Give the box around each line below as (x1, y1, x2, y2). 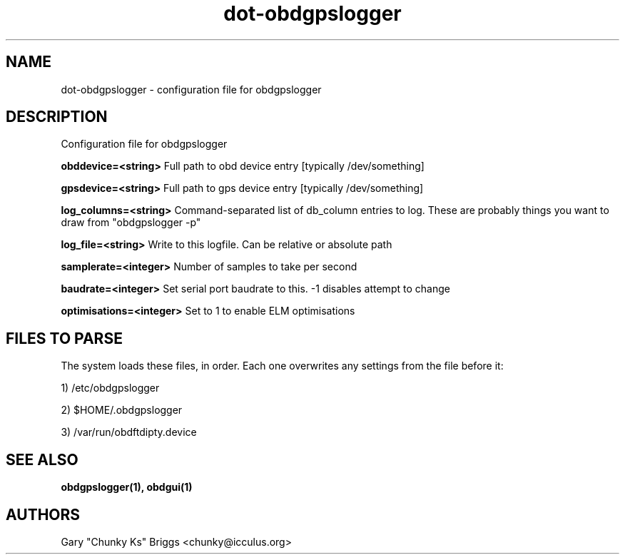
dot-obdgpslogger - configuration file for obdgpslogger (61, 83, 322, 96)
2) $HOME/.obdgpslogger (61, 404, 183, 417)
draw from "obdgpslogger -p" (61, 216, 201, 229)
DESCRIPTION (6, 108, 108, 126)
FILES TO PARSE (6, 329, 123, 347)
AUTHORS (6, 505, 81, 524)
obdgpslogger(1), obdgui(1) (61, 481, 193, 494)
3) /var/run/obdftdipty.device (61, 426, 197, 439)
